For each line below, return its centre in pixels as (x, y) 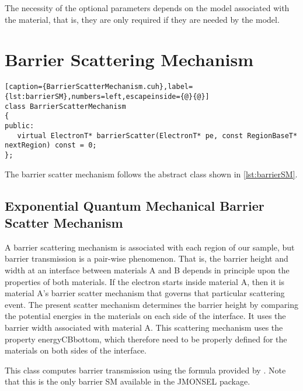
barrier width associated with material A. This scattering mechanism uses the (144, 327)
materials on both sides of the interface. (76, 350)
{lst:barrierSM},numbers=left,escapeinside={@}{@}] (107, 96)
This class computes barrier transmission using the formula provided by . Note (145, 370)
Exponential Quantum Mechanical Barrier (135, 205)
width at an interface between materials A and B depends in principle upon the (147, 270)
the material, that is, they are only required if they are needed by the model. (142, 19)
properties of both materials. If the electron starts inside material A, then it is (145, 281)
